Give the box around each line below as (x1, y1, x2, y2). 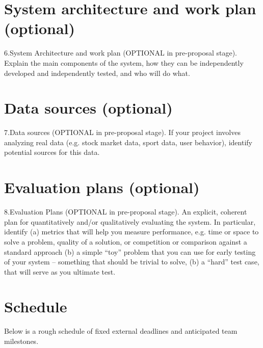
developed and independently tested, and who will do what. (4, 67, 190, 78)
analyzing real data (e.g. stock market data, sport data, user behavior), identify (4, 137, 252, 147)
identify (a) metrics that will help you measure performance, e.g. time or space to (4, 226, 259, 237)
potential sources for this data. (4, 147, 100, 157)
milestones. (4, 336, 39, 346)
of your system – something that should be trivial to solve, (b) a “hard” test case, (4, 256, 259, 267)
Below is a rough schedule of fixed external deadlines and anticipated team (4, 326, 238, 336)
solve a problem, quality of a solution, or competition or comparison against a (4, 236, 247, 247)
